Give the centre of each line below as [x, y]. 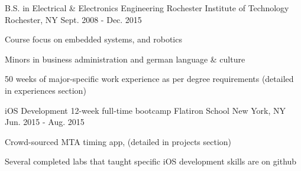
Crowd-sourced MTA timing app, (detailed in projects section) [118, 141]
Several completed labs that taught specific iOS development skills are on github [151, 161]
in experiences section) [46, 90]
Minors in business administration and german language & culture [125, 59]
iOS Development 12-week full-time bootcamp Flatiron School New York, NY [145, 110]
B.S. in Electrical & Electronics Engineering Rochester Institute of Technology [147, 8]
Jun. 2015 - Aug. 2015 [45, 122]
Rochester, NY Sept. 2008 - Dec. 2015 [73, 19]
